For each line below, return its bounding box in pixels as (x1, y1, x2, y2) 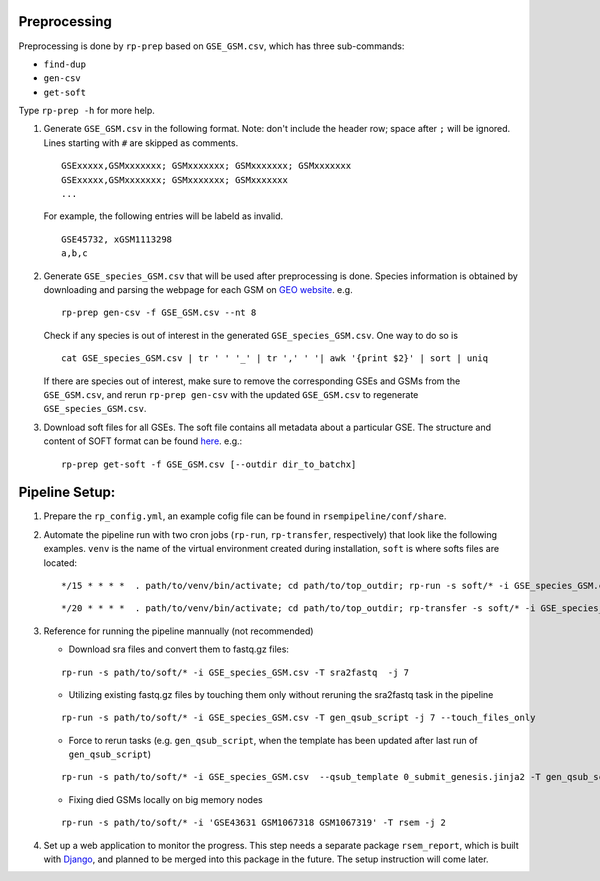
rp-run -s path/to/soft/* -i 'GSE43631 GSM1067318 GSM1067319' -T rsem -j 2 (61, 817, 447, 829)
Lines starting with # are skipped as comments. (43, 136, 239, 149)
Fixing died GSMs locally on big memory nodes (68, 793, 264, 805)
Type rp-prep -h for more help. (18, 105, 155, 117)
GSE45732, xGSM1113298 (61, 233, 173, 245)
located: (43, 556, 77, 569)
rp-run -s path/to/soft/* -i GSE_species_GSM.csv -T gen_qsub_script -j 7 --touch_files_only (61, 712, 536, 724)
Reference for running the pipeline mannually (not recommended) (43, 625, 314, 637)
